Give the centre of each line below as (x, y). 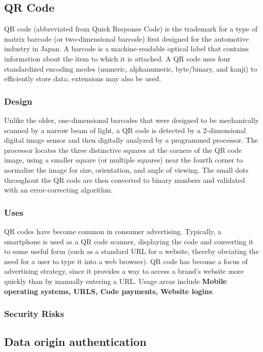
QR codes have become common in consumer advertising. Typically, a (113, 231)
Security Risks (34, 314)
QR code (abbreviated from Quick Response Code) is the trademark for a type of (131, 29)
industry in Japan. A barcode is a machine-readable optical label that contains (127, 49)
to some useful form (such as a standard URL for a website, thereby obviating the (131, 251)
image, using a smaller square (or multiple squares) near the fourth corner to (124, 160)
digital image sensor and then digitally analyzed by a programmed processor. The (131, 140)
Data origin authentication (75, 342)
